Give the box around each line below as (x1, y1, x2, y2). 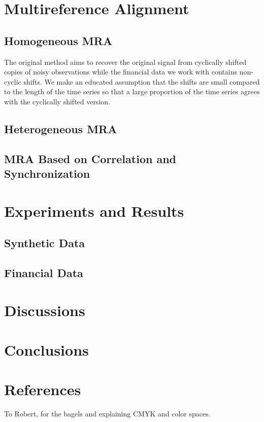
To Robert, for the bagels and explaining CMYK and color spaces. (4, 408, 211, 419)
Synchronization (4, 166, 90, 181)
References (4, 379, 81, 400)
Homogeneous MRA (4, 32, 113, 48)
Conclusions (4, 339, 89, 360)
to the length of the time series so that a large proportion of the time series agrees (4, 86, 260, 97)
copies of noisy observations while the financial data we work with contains (4, 66, 237, 77)
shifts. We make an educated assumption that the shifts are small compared (23, 76, 260, 87)
